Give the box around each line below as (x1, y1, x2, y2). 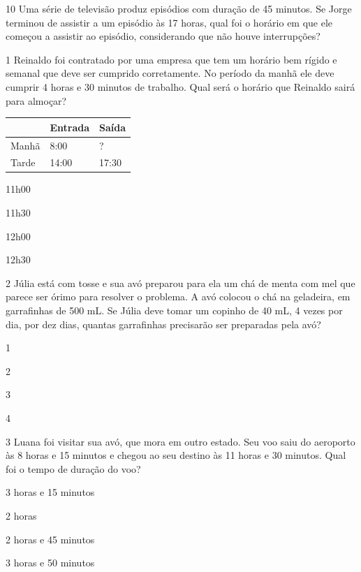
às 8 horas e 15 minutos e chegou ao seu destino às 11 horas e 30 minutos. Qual (6, 448, 346, 462)
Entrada (50, 119, 89, 134)
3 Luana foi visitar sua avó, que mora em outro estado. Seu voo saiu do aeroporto (6, 434, 355, 448)
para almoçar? (6, 93, 67, 108)
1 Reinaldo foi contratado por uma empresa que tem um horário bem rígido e (6, 52, 337, 66)
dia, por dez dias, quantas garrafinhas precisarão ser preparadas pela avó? (6, 316, 321, 331)
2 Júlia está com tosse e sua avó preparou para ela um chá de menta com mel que (6, 275, 355, 290)
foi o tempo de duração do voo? (6, 461, 141, 476)
